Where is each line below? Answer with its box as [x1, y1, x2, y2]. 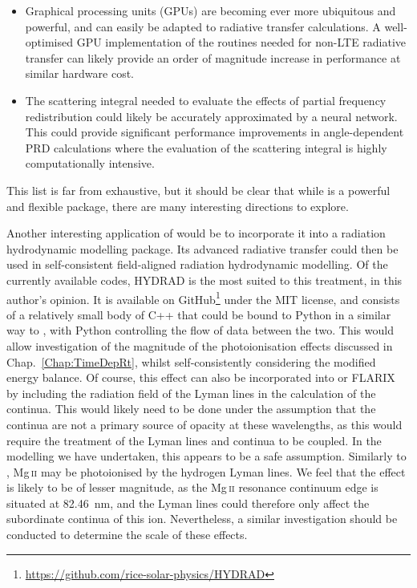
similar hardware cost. [25, 65, 135, 82]
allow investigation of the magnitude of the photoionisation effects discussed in [6, 337, 393, 354]
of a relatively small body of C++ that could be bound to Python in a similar [6, 306, 391, 322]
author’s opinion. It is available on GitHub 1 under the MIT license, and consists [6, 288, 400, 307]
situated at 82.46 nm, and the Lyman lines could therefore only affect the [6, 494, 370, 511]
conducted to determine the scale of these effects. [6, 526, 248, 543]
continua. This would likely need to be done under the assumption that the [6, 400, 376, 417]
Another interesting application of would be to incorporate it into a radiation [6, 225, 386, 241]
